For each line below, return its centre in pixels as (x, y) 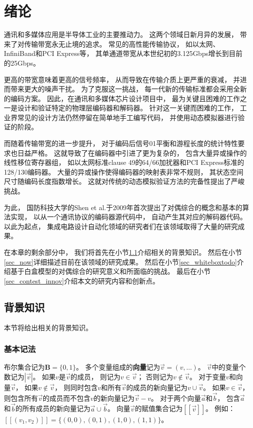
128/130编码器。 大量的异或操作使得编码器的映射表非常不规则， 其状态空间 (124, 171)
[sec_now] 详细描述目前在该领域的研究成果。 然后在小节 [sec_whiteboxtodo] (120, 261)
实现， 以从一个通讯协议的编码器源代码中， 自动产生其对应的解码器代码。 (129, 217)
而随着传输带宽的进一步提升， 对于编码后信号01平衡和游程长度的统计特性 (121, 143)
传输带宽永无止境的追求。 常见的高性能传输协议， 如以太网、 (122, 44)
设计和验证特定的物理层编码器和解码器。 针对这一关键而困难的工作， (127, 108)
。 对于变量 (208, 376)
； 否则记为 (155, 376)
